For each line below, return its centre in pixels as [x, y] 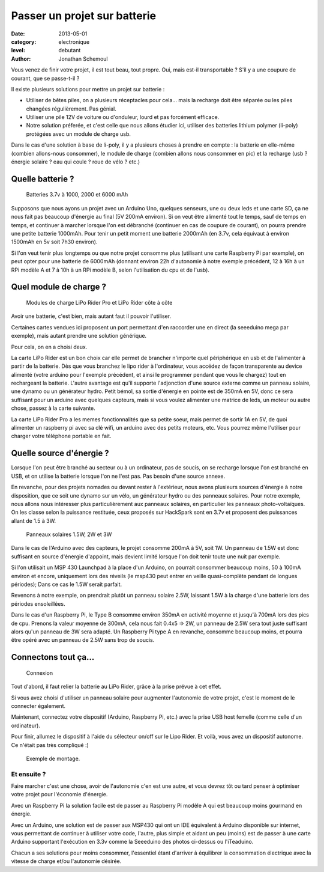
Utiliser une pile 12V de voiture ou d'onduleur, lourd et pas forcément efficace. [123, 117]
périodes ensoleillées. [38, 603]
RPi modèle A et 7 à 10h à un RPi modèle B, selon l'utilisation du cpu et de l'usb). [110, 270]
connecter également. [38, 706]
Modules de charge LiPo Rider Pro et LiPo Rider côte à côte [99, 302]
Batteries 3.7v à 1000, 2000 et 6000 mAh [77, 195]
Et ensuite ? [28, 774]
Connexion [40, 672]
